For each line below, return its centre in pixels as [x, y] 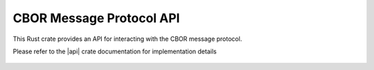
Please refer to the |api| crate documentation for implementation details [115, 51]
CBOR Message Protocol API [96, 18]
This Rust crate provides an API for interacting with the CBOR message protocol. [127, 39]
